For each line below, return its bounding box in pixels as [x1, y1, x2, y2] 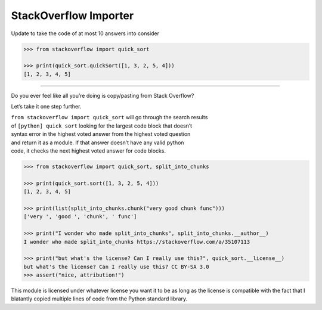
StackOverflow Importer [11, 9, 134, 22]
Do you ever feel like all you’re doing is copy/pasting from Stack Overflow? [11, 92, 194, 99]
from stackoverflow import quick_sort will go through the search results [11, 114, 208, 121]
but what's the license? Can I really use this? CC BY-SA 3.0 [23, 263, 209, 270]
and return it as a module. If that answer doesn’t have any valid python [11, 139, 184, 146]
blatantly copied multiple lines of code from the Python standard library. [11, 295, 188, 302]
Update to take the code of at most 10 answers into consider [11, 30, 160, 37]
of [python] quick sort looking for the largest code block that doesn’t [11, 122, 193, 129]
